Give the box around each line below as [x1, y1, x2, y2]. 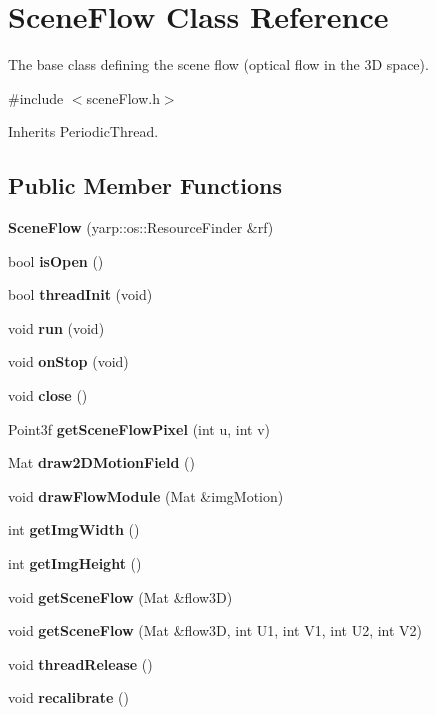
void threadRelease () [8, 653, 153, 674]
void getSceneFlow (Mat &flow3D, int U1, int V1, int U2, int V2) [8, 620, 423, 641]
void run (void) [8, 317, 105, 338]
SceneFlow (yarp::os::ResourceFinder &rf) [8, 217, 274, 238]
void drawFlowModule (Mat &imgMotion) [8, 485, 284, 506]
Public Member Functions [8, 170, 282, 201]
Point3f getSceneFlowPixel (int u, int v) [8, 418, 271, 439]
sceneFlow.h [86, 87, 160, 108]
